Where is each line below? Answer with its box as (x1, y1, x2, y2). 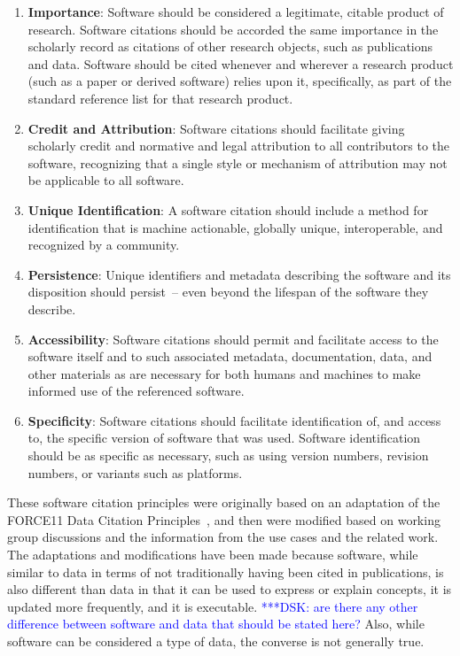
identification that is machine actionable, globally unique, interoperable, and (27, 218, 443, 236)
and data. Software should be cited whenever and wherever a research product (27, 54, 454, 73)
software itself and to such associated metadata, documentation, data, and (27, 347, 433, 366)
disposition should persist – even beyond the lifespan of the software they (27, 282, 429, 301)
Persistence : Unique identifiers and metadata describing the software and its (27, 265, 451, 283)
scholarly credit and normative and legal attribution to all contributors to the (27, 136, 450, 155)
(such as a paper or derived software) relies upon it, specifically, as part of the (27, 72, 452, 90)
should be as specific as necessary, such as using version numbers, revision (27, 446, 429, 465)
